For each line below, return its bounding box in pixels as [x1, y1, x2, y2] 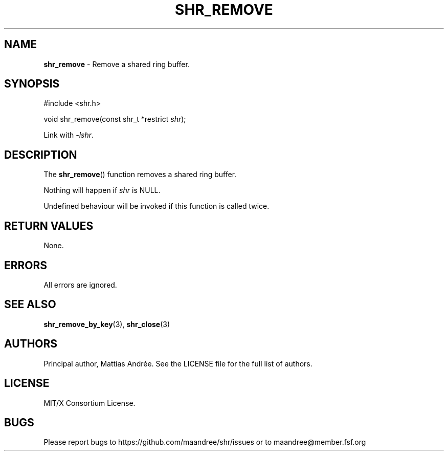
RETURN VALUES [4, 219, 94, 232]
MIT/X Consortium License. [43, 398, 136, 407]
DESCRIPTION [4, 148, 77, 161]
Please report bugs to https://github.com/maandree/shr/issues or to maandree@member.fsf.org [43, 438, 366, 447]
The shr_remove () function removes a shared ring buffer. [43, 170, 237, 179]
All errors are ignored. [43, 280, 117, 289]
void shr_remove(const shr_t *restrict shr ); [43, 115, 186, 124]
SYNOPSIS [4, 77, 60, 91]
